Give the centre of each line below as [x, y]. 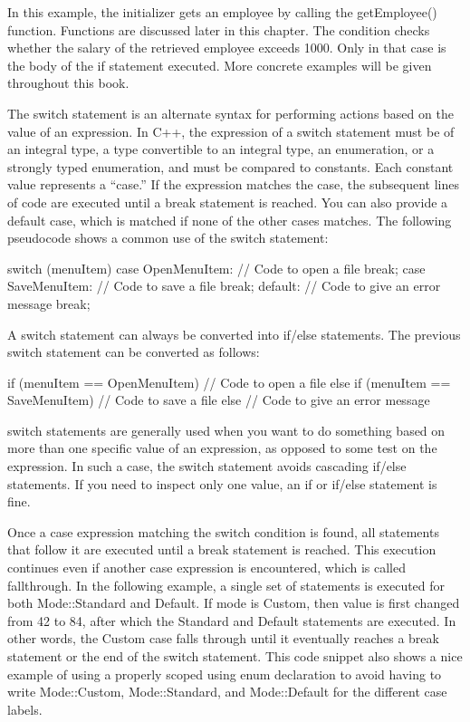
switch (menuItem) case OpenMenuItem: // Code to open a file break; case [216, 268]
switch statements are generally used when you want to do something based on [226, 430]
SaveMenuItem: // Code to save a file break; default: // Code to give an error [224, 286]
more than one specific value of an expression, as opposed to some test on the [222, 448]
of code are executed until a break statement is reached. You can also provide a [228, 202]
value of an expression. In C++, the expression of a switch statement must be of [231, 131]
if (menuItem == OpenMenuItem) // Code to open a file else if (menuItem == [229, 382]
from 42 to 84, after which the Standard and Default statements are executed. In [232, 620]
